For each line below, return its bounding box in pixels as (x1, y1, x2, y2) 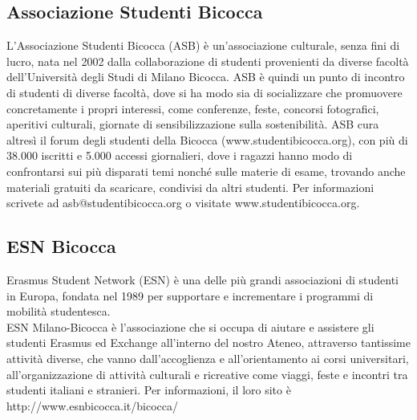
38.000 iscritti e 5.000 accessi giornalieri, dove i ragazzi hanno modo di (6, 147, 353, 164)
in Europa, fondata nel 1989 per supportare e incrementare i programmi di (6, 287, 374, 304)
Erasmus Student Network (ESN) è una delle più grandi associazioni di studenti (6, 271, 399, 287)
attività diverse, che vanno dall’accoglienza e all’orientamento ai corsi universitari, (6, 349, 409, 366)
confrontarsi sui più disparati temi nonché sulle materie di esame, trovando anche (6, 162, 406, 179)
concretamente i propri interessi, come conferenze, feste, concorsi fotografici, (6, 100, 379, 116)
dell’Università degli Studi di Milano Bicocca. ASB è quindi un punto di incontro (6, 68, 405, 85)
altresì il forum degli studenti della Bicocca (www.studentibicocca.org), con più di (6, 131, 408, 148)
